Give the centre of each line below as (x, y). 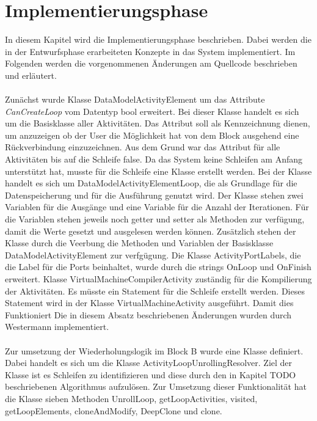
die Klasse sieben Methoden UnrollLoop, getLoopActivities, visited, (131, 398)
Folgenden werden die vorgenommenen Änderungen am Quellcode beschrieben (151, 63)
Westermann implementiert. (57, 327)
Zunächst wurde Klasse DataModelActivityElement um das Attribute (135, 99)
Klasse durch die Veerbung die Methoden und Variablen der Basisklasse (139, 243)
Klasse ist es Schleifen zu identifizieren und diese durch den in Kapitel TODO (151, 374)
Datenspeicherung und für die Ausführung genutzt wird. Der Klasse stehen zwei (154, 195)
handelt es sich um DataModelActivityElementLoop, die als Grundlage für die (151, 183)
